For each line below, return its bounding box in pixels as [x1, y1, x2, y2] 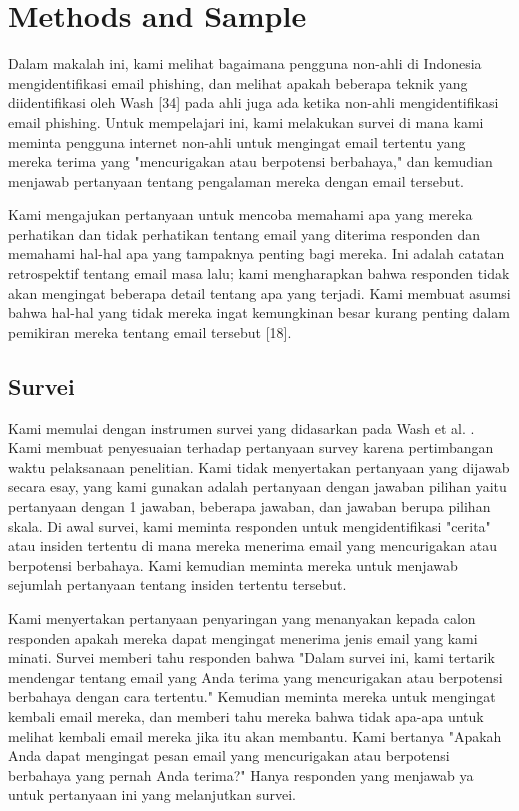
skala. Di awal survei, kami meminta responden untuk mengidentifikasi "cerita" [8, 515, 491, 536]
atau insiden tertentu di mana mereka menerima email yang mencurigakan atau [8, 535, 498, 556]
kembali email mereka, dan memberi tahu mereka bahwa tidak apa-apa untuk [8, 705, 484, 726]
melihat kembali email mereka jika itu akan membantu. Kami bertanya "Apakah [8, 725, 502, 746]
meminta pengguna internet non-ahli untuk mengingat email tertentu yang [8, 131, 466, 152]
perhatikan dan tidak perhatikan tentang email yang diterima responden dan [8, 223, 481, 244]
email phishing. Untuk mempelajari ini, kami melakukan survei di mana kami [8, 111, 484, 132]
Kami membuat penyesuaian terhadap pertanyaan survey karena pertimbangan [8, 437, 494, 458]
